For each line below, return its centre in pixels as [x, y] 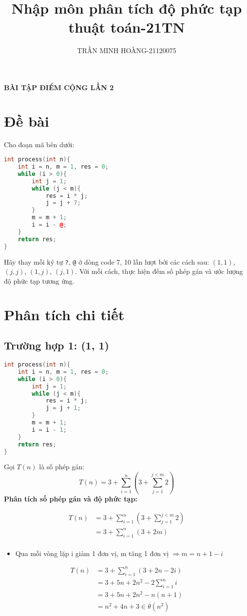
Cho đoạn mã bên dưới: [39, 144]
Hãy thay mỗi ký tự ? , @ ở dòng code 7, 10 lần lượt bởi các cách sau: [107, 261]
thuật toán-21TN [127, 27]
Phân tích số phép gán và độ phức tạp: [71, 498]
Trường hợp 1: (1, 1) [57, 345]
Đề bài [27, 121]
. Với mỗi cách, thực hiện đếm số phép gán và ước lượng [159, 271]
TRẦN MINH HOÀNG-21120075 [127, 50]
